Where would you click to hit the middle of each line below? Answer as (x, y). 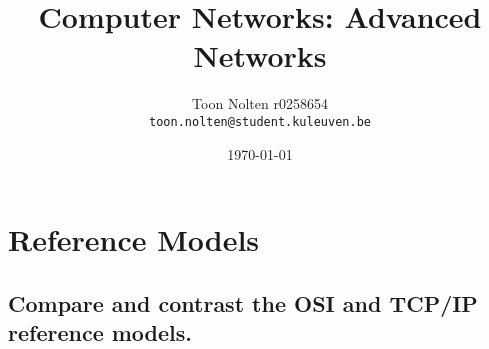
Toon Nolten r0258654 (260, 103)
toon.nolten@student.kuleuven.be (260, 121)
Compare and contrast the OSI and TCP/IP (243, 302)
